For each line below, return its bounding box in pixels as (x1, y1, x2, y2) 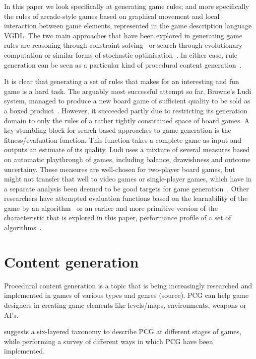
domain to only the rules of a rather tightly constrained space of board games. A (4, 115, 250, 125)
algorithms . (4, 222, 42, 233)
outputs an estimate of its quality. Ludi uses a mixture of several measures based (4, 144, 250, 155)
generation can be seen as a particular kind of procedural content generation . (4, 59, 242, 70)
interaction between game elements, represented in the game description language (4, 20, 252, 31)
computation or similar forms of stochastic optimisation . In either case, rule (4, 49, 238, 60)
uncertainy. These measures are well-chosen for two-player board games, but (4, 164, 235, 174)
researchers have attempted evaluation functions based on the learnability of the (4, 193, 248, 203)
